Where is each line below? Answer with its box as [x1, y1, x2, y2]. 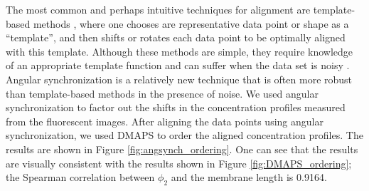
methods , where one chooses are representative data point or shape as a [33, 16, 349, 31]
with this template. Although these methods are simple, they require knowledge [6, 43, 353, 58]
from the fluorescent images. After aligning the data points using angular [6, 113, 323, 128]
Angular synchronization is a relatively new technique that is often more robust [6, 71, 353, 86]
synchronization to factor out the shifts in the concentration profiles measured [6, 100, 346, 115]
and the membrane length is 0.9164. [171, 170, 327, 185]
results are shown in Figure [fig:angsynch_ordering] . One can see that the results [6, 141, 358, 156]
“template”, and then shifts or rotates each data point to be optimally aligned [6, 30, 346, 45]
